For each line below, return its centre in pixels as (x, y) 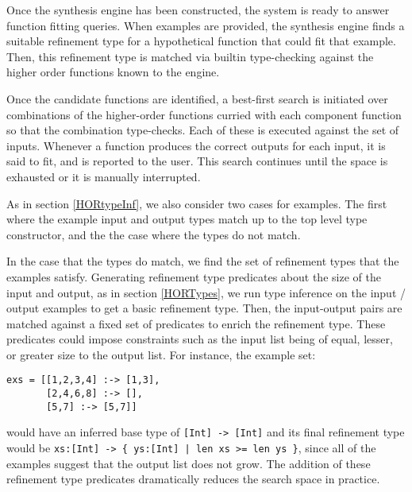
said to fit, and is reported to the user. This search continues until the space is (197, 161)
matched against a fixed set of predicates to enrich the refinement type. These (196, 323)
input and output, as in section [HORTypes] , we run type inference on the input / (206, 292)
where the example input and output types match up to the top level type (187, 219)
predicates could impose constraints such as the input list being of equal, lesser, (200, 339)
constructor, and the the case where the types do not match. (154, 234)
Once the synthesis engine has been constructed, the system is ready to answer (198, 10)
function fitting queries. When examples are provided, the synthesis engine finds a (206, 25)
